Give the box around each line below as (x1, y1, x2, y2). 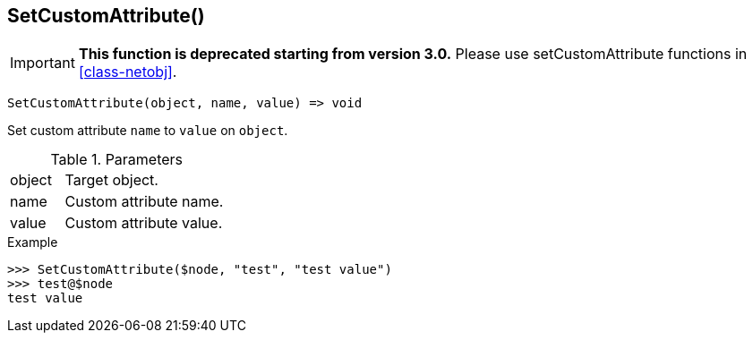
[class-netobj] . (78, 63, 177, 81)
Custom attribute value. (64, 214, 223, 233)
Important (10, 54, 75, 72)
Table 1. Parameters (50, 150, 184, 169)
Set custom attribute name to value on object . (7, 123, 288, 139)
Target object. (64, 171, 158, 190)
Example (7, 234, 58, 251)
